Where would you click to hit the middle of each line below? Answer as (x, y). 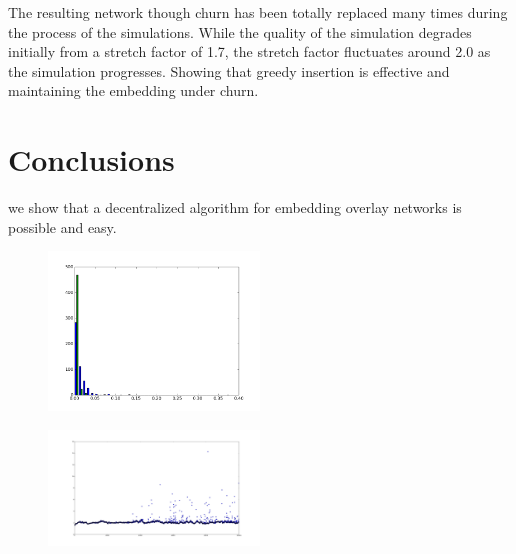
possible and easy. (62, 226)
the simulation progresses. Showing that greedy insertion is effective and (229, 70)
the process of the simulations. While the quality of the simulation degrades (240, 31)
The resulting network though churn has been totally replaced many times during (258, 12)
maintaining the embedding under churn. (133, 90)
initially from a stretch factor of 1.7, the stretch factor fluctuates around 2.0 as (249, 51)
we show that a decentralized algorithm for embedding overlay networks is (235, 207)
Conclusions (91, 159)
